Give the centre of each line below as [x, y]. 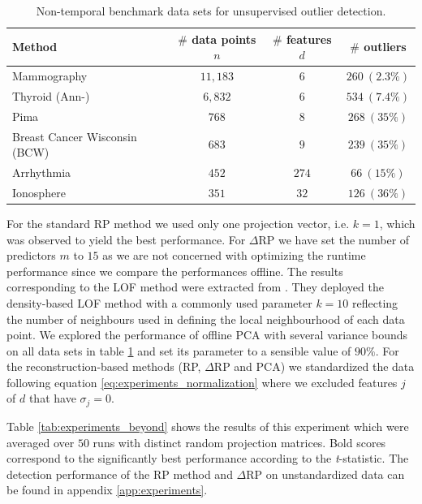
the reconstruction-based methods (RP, [104, 366]
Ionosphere [39, 192]
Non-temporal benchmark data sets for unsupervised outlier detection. [211, 11]
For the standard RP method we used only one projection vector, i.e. [178, 223]
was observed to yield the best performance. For [126, 239]
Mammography [50, 76]
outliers [385, 47]
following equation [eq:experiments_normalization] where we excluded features [202, 382]
